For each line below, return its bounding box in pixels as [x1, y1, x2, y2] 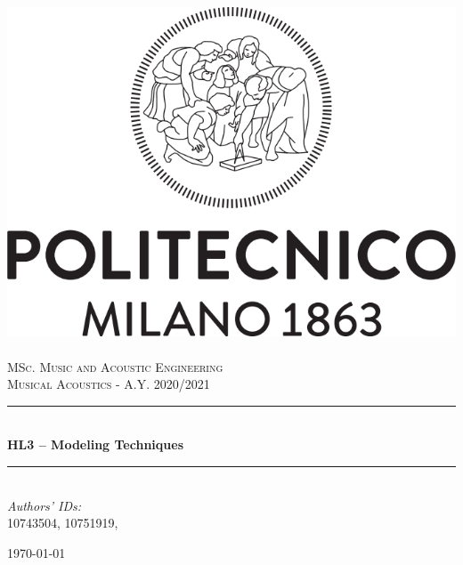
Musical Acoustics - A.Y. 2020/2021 [7, 375, 210, 393]
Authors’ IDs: [7, 496, 82, 514]
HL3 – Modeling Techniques [7, 435, 183, 454]
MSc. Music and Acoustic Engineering [7, 357, 223, 375]
